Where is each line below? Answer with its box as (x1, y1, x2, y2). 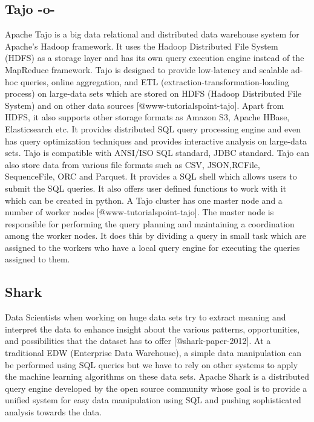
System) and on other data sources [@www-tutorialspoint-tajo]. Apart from (5, 99, 284, 111)
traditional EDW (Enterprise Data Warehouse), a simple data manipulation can (5, 346, 302, 359)
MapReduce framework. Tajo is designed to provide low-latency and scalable (5, 63, 289, 76)
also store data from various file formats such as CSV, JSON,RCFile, (5, 158, 260, 170)
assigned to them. (5, 253, 70, 265)
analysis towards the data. (5, 406, 102, 418)
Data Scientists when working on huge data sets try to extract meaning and (5, 311, 286, 323)
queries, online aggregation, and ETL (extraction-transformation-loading (21, 75, 289, 88)
